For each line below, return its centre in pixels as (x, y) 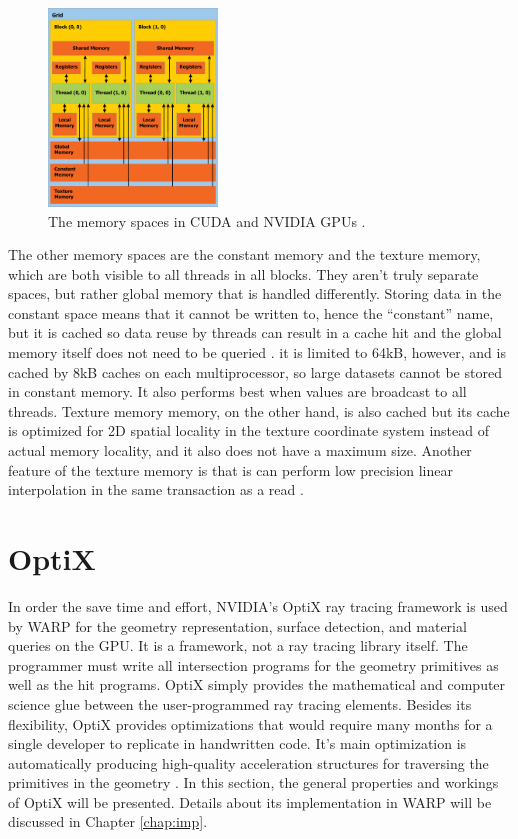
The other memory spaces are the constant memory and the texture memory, (244, 254)
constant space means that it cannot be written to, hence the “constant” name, (251, 312)
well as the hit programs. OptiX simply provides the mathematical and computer (257, 684)
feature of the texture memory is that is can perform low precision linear (230, 469)
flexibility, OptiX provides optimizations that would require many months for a (250, 723)
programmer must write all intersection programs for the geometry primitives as (253, 664)
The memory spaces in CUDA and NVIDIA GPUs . (207, 220)
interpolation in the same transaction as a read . (156, 489)
